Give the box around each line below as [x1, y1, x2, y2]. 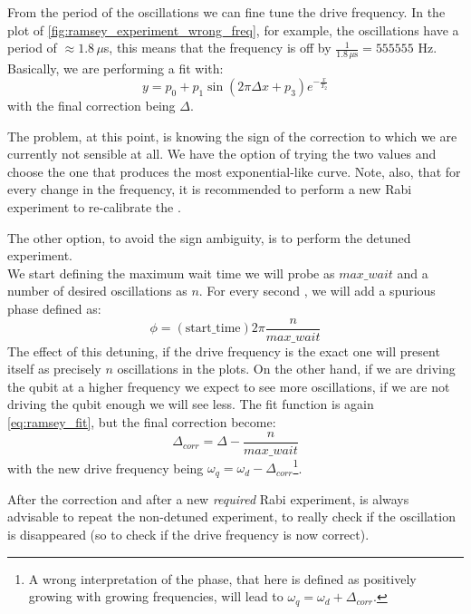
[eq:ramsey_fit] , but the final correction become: [7, 413, 276, 432]
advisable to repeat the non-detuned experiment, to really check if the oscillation [7, 507, 456, 526]
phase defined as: [7, 299, 101, 317]
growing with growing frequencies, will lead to [28, 587, 284, 606]
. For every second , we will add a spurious [198, 281, 436, 300]
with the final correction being [7, 96, 176, 115]
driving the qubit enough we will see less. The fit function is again [7, 395, 374, 414]
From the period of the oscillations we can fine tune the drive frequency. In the [7, 3, 446, 21]
